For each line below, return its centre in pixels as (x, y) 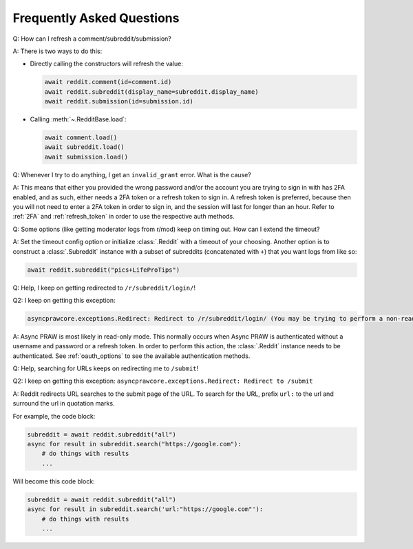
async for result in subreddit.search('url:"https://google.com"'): (145, 509)
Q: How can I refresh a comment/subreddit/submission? (92, 39)
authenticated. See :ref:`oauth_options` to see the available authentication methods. (131, 356)
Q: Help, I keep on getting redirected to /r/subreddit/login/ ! (104, 288)
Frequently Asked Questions (96, 18)
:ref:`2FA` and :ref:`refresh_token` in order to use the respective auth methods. (124, 217)
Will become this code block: (54, 481)
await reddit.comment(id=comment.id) (108, 82)
